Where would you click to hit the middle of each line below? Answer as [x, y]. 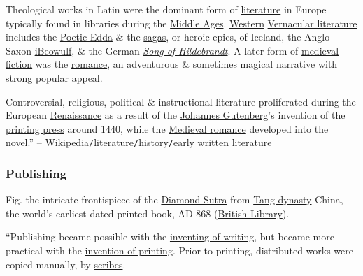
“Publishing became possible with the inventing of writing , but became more [170, 237]
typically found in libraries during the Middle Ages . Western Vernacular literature [181, 23]
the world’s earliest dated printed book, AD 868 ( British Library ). [148, 213]
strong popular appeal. [54, 77]
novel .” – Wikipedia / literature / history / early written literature [139, 142]
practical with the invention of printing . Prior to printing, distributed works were [179, 250]
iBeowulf [53, 50]
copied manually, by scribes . [66, 264]
